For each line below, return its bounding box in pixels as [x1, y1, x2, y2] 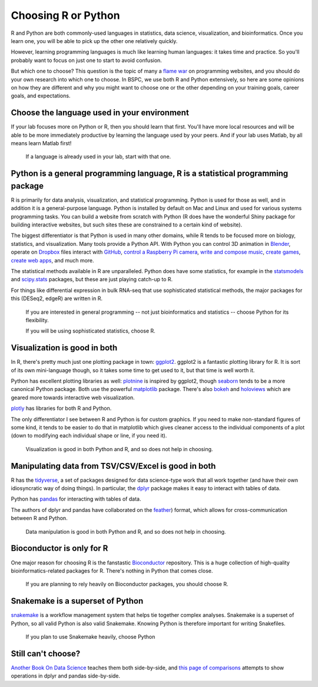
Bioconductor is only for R [11, 543, 108, 554]
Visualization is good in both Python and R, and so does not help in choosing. [25, 445, 213, 452]
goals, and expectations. [11, 92, 71, 100]
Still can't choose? [11, 649, 81, 659]
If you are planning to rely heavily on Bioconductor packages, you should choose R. [25, 581, 229, 588]
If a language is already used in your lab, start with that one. [25, 153, 171, 160]
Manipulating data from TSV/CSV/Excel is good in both [11, 461, 216, 471]
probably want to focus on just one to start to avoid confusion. [11, 57, 162, 64]
